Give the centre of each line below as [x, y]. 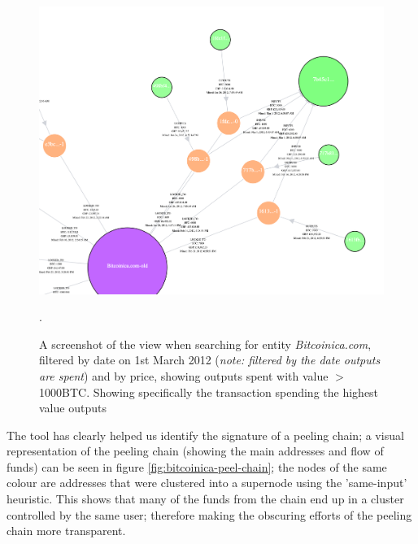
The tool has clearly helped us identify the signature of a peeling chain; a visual [205, 435]
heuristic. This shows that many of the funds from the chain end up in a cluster [205, 499]
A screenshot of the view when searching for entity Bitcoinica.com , [205, 344]
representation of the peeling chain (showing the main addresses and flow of [195, 451]
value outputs [73, 408]
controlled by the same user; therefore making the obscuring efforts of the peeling [209, 514]
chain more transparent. [66, 531]
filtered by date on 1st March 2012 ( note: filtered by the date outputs [210, 360]
